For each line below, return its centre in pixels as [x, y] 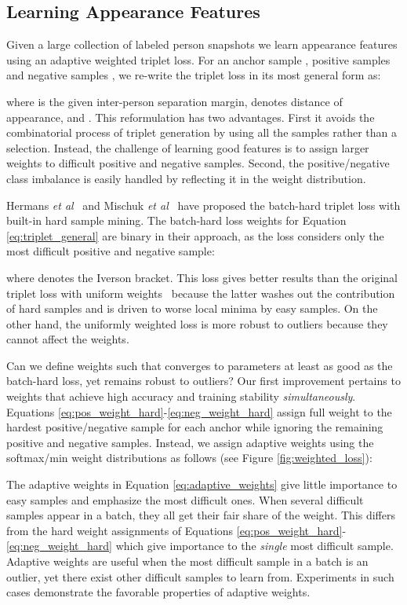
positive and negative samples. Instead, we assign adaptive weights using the [190, 442]
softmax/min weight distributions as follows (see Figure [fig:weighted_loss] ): [189, 458]
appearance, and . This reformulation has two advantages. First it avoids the [191, 117]
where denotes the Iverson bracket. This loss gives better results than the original [202, 277]
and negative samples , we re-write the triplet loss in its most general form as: [194, 75]
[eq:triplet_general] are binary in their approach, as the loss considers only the [195, 235]
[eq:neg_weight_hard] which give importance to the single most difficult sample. [200, 546]
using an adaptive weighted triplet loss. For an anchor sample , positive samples [198, 59]
